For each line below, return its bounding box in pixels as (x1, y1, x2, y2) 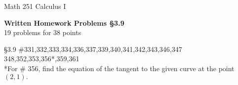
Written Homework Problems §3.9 (4, 17, 124, 28)
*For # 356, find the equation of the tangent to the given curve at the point (4, 63, 235, 73)
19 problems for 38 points (4, 27, 81, 38)
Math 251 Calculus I (4, 1, 66, 11)
